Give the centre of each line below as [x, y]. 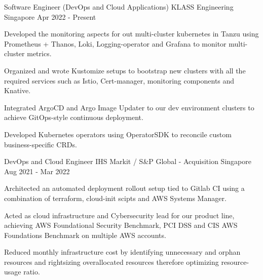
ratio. [32, 272]
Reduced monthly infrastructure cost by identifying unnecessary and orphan [122, 252]
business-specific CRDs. [41, 144]
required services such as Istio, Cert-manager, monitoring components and [119, 80]
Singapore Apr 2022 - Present [50, 16]
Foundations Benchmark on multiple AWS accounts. [85, 235]
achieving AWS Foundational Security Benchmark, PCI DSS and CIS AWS [121, 225]
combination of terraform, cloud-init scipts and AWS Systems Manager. [115, 198]
